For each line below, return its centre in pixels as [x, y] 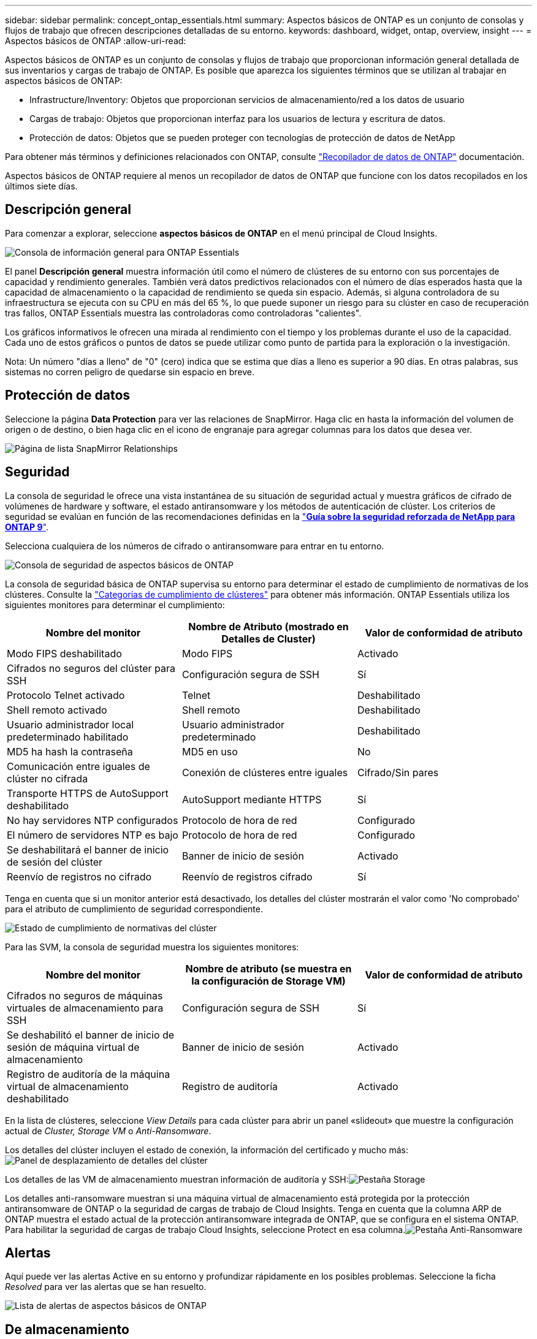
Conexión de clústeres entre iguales [265, 772]
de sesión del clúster [55, 862]
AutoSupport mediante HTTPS [252, 799]
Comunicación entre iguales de [78, 766]
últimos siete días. [41, 186]
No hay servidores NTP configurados [93, 820]
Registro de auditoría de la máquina [89, 1074]
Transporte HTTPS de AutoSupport [88, 793]
